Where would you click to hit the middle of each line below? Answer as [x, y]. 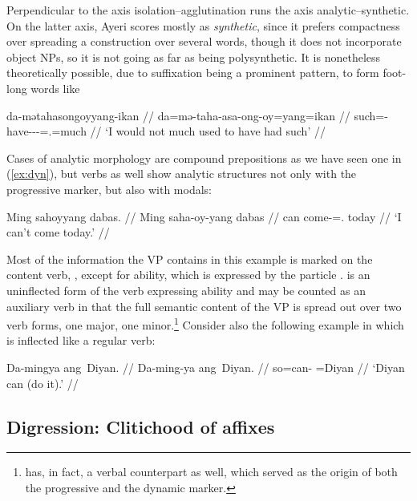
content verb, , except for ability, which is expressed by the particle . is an [188, 275]
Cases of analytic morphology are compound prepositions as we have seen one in [204, 158]
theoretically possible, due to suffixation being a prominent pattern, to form [193, 73]
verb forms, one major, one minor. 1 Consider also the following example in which [205, 323]
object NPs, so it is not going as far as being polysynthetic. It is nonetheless [194, 57]
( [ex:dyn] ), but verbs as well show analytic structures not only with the [182, 174]
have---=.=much [47, 131]
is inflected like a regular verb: [81, 340]
